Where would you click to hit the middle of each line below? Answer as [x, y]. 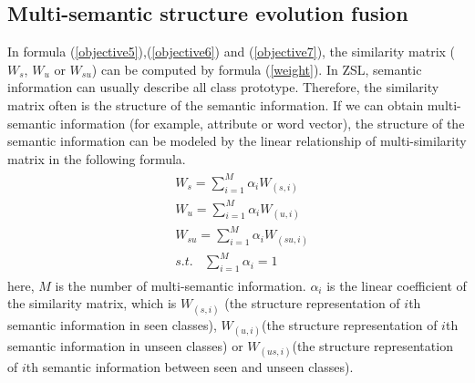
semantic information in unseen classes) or [125, 345]
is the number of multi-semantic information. [181, 285]
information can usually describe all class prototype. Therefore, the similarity [223, 87]
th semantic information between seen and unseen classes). [190, 367]
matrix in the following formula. [97, 158]
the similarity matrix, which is [92, 303]
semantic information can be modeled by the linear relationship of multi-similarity [237, 141]
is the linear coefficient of [397, 285]
